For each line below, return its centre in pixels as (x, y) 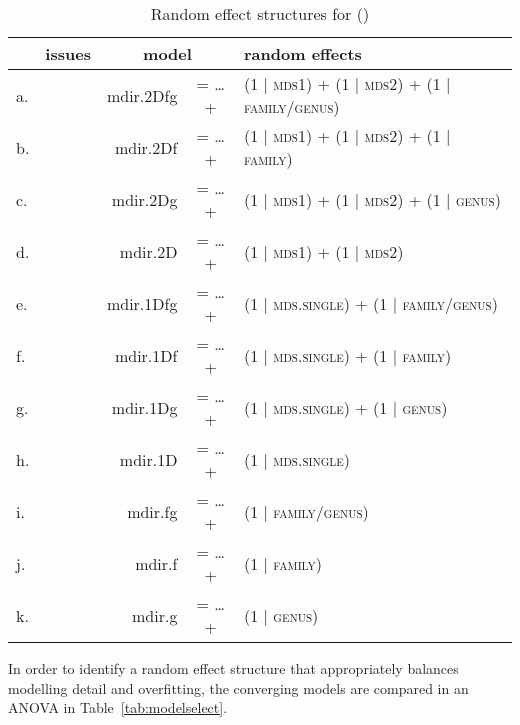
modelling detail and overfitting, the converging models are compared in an (238, 687)
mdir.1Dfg (142, 303)
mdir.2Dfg (142, 95)
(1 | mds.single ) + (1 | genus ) (346, 407)
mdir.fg (152, 511)
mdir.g (155, 615)
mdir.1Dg (144, 407)
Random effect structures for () (260, 13)
